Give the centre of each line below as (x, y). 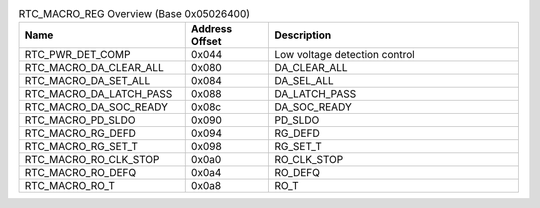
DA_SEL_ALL (304, 81)
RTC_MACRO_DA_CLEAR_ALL (94, 68)
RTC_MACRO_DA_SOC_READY (96, 107)
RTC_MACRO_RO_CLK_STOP (92, 160)
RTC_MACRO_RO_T (69, 186)
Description (303, 35)
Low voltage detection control (344, 55)
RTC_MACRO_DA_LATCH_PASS (98, 94)
